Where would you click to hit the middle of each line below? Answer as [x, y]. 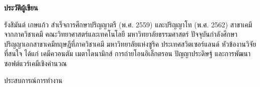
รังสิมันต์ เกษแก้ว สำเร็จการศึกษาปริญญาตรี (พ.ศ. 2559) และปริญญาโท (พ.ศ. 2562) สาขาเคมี [128, 24]
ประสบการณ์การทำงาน [33, 80]
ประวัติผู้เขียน [21, 7]
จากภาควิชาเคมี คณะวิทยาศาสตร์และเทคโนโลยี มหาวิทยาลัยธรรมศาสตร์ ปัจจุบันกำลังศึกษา [121, 34]
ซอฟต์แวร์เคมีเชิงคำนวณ [36, 63]
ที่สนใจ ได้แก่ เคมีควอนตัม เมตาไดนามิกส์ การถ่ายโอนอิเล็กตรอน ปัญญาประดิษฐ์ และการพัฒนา [127, 53]
